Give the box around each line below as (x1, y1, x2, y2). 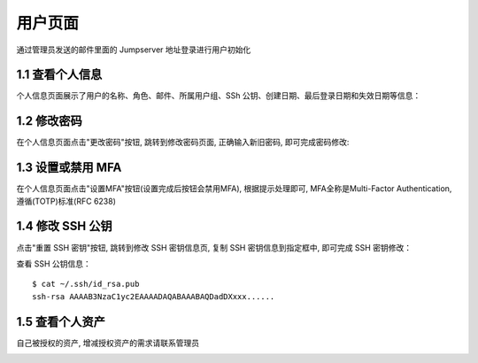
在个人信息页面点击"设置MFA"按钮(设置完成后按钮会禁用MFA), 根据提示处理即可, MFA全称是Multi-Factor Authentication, (16, 183, 452, 194)
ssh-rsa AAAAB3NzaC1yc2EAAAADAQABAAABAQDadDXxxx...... (32, 291, 275, 301)
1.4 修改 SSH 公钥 (16, 219, 112, 234)
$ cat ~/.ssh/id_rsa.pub (32, 279, 140, 290)
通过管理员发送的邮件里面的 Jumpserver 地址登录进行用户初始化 (16, 44, 251, 55)
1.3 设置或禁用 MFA (16, 160, 122, 175)
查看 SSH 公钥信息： (16, 258, 92, 269)
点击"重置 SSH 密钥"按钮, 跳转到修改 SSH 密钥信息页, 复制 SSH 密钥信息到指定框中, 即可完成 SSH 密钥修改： (16, 242, 412, 252)
